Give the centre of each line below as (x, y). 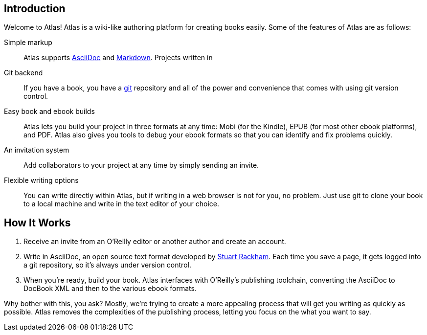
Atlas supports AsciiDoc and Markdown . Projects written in (118, 58)
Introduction (35, 9)
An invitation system (37, 150)
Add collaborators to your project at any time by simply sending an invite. (141, 165)
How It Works (37, 223)
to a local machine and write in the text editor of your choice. (121, 204)
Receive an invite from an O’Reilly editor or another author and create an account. (155, 242)
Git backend (23, 73)
